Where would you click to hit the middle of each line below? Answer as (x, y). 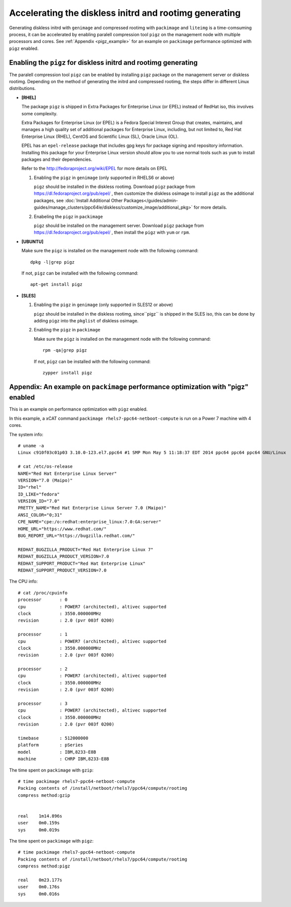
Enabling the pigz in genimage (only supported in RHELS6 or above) (104, 178)
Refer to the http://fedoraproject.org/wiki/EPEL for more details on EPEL (94, 169)
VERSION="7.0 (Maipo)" (45, 480)
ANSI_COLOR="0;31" (40, 515)
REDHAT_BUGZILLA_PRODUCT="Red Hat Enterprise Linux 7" (86, 549)
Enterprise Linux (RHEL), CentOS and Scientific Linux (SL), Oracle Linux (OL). (100, 136)
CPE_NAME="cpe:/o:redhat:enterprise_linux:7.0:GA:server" (90, 522)
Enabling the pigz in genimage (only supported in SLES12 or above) (103, 305)
